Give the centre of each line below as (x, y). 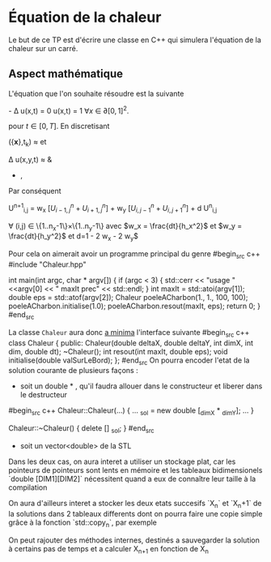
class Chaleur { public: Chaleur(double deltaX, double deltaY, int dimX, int (131, 343)
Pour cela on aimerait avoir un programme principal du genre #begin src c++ (134, 255)
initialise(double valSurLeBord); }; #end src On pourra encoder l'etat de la (129, 361)
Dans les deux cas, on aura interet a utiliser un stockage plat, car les (122, 461)
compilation (28, 487)
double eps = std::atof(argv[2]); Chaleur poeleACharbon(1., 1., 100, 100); (128, 298)
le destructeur (43, 395)
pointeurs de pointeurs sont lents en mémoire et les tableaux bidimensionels (135, 470)
